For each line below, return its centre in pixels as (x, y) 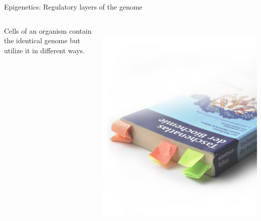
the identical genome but (42, 40)
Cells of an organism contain (48, 30)
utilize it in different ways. (44, 50)
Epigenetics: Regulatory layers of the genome (73, 7)
